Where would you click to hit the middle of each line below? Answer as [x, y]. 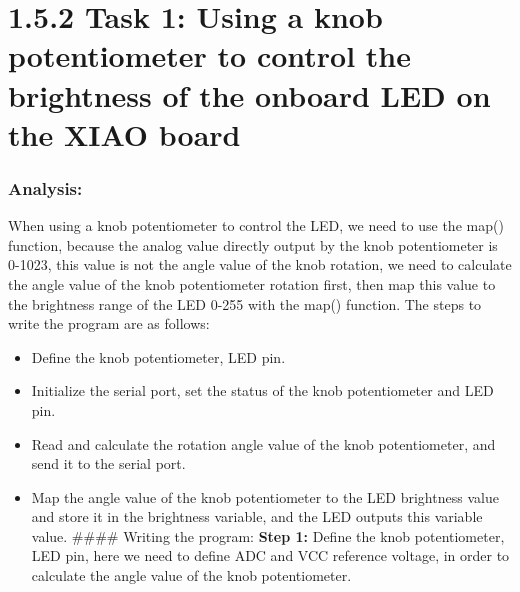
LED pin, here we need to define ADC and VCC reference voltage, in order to [270, 555]
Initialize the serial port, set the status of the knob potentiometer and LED [262, 390]
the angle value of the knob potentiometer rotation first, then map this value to [252, 283]
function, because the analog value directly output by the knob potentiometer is [253, 244]
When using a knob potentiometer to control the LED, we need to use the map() [256, 225]
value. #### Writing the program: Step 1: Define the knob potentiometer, [268, 535]
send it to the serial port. [108, 463]
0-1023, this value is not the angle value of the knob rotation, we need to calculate [260, 264]
